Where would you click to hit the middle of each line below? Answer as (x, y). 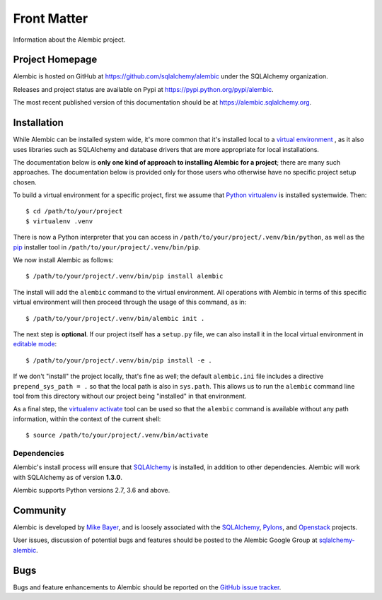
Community (40, 510)
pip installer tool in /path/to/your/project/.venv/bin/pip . (107, 247)
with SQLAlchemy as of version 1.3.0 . (68, 477)
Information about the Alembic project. (69, 40)
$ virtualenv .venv (59, 221)
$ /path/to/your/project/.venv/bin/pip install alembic (125, 276)
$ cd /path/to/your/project (74, 211)
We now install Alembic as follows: (63, 260)
